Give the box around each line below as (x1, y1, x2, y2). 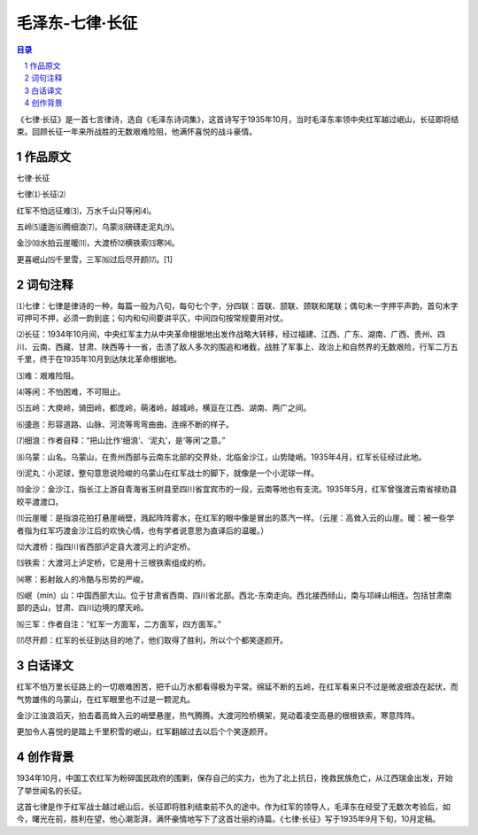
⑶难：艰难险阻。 (16, 370, 79, 381)
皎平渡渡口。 (16, 496, 64, 506)
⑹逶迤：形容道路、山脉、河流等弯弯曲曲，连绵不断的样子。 (16, 419, 234, 429)
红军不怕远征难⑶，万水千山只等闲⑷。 (16, 205, 157, 216)
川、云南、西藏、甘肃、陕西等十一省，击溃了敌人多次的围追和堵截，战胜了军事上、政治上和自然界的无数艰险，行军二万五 (16, 341, 459, 352)
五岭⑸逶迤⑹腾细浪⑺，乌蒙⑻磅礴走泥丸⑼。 (16, 221, 180, 232)
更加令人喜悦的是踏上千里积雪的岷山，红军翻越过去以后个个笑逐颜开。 (16, 726, 273, 737)
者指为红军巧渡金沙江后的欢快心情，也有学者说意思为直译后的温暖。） (16, 525, 269, 536)
